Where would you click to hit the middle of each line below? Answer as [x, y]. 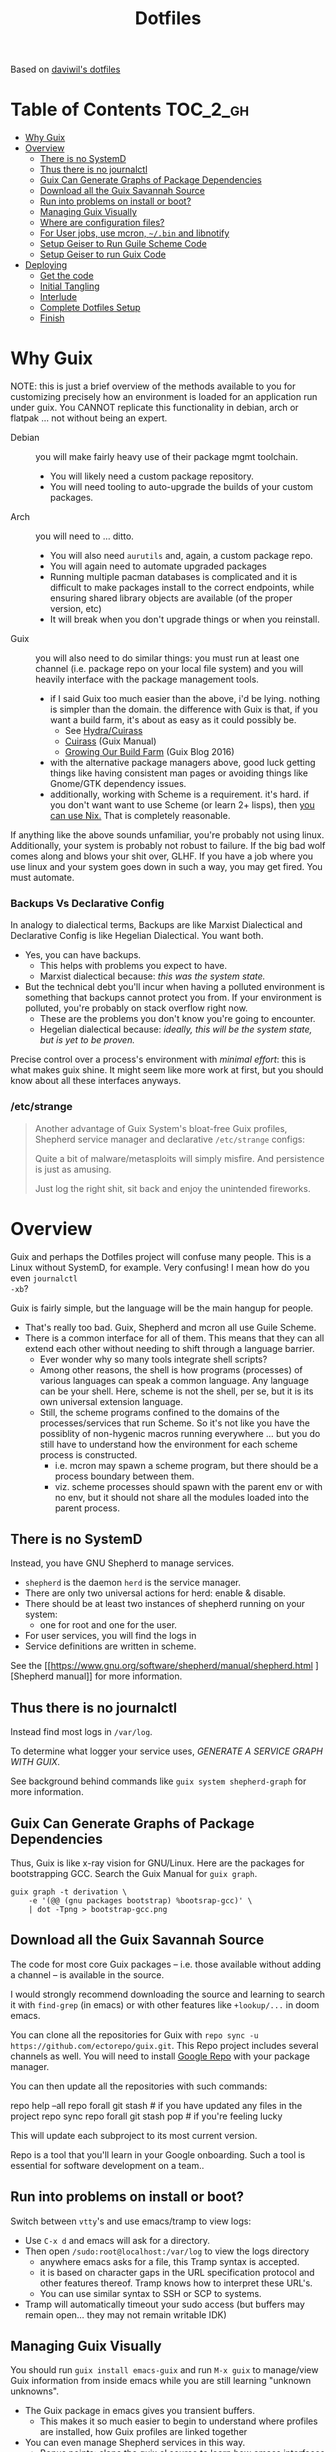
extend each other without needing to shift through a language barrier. [169, 1348]
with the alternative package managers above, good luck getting [182, 763]
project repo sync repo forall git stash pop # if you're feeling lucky [146, 2116]
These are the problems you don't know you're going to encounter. [177, 1019]
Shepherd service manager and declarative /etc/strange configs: [169, 1139]
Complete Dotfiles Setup [90, 308]
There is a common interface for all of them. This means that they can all [174, 1338]
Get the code [66, 276]
